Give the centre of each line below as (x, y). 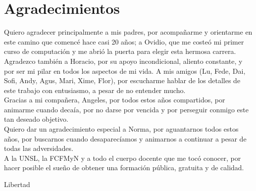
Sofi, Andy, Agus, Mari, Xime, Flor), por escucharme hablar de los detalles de (122, 80)
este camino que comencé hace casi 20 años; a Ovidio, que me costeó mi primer (124, 41)
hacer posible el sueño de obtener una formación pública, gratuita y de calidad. (124, 167)
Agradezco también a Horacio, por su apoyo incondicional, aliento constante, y (123, 61)
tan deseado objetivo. (36, 119)
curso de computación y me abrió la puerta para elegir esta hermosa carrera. (120, 51)
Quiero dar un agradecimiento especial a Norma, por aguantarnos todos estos (121, 129)
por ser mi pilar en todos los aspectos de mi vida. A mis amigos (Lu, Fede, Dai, (125, 71)
